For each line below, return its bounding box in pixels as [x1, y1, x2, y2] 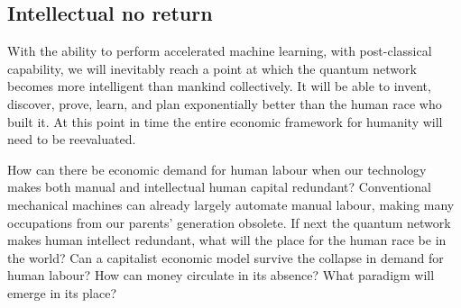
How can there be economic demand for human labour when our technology [7, 159, 427, 178]
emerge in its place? [7, 283, 117, 302]
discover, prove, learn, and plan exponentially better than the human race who [7, 94, 442, 113]
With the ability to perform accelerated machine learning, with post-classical [7, 41, 432, 60]
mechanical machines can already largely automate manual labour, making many [7, 195, 455, 213]
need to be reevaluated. [7, 130, 136, 149]
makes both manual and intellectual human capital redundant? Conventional [7, 177, 431, 196]
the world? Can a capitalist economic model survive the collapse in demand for [7, 248, 444, 267]
